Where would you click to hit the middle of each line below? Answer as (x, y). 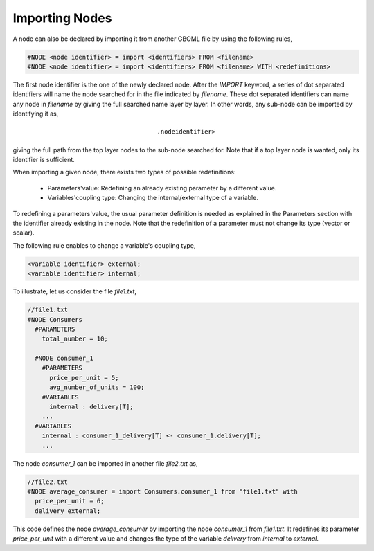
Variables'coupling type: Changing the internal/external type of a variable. (153, 198)
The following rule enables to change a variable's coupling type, (104, 245)
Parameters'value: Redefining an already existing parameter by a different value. (162, 188)
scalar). (24, 233)
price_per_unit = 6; (70, 501)
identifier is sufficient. (44, 160)
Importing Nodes (62, 18)
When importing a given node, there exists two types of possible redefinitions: (124, 172)
